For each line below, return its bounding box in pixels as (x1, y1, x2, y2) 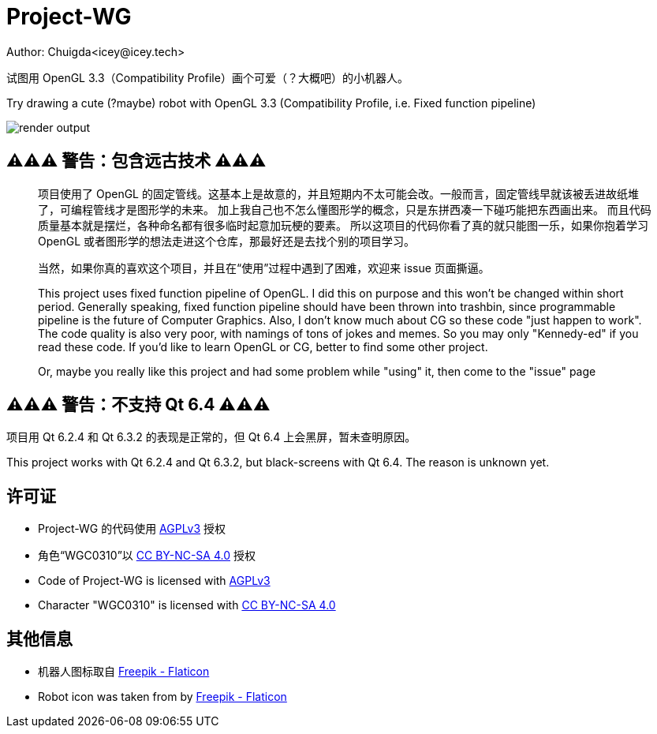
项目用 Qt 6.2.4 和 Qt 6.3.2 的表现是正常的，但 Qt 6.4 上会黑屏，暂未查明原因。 (6, 430, 416, 444)
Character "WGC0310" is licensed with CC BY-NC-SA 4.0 (38, 598, 336, 612)
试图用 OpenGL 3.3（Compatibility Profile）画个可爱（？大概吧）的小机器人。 (6, 70, 409, 84)
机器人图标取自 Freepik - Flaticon (38, 665, 210, 679)
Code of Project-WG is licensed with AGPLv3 (38, 574, 271, 588)
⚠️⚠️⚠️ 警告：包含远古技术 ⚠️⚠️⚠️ (6, 151, 267, 171)
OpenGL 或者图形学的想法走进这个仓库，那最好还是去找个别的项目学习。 (38, 234, 416, 248)
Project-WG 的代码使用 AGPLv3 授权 (38, 522, 226, 536)
